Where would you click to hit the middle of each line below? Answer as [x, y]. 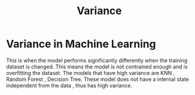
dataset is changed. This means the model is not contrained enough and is [97, 67]
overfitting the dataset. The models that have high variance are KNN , [91, 73]
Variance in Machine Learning [81, 44]
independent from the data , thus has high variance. [69, 85]
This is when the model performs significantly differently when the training [97, 60]
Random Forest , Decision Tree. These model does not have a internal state [97, 79]
